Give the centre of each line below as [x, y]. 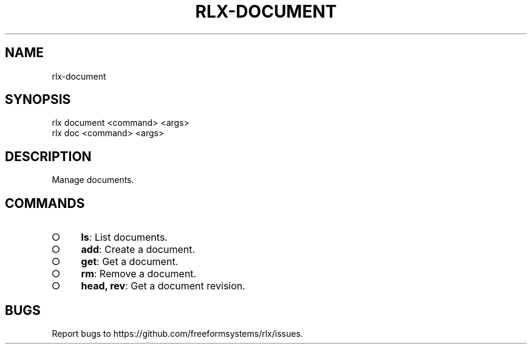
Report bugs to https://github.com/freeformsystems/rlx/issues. [177, 333]
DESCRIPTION [48, 156]
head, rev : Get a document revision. [163, 286]
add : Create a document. [138, 250]
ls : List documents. [124, 237]
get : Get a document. [130, 262]
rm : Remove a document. [139, 274]
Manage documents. [93, 180]
